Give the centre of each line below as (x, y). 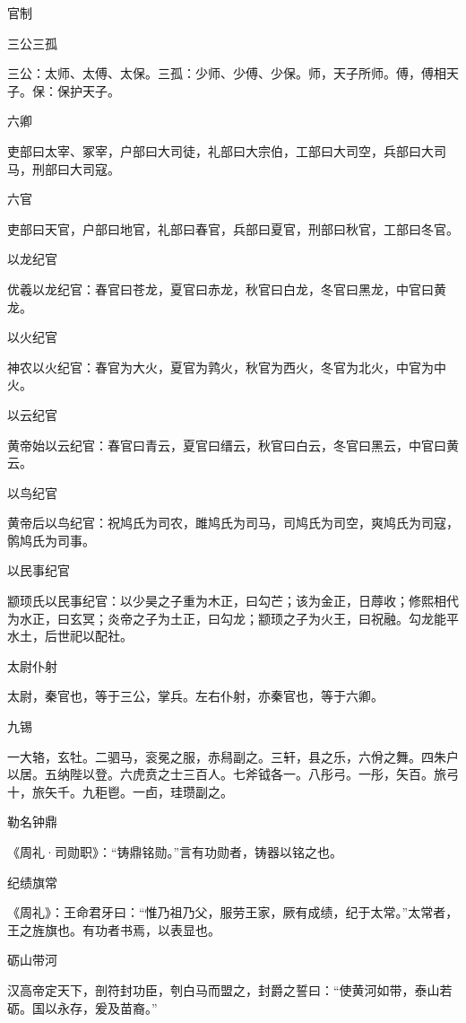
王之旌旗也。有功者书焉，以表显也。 (114, 929)
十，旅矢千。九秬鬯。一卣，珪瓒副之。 (120, 791)
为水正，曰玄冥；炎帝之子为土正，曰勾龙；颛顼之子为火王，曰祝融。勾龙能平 (233, 618)
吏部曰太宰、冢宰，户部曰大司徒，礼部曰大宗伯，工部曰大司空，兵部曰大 (220, 150)
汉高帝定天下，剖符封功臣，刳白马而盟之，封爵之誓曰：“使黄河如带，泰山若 (230, 989)
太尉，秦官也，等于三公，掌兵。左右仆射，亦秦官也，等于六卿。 (195, 696)
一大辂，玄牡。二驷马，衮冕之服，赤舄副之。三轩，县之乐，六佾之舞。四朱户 (233, 756)
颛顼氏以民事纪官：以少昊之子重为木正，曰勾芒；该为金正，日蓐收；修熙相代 (233, 601)
